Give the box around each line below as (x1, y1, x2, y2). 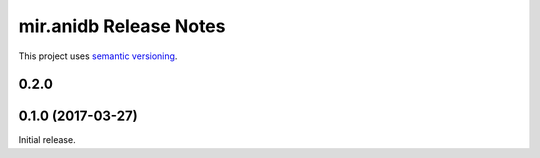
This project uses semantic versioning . (18, 50, 178, 62)
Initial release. (18, 134, 76, 146)
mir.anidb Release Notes (18, 15, 226, 37)
